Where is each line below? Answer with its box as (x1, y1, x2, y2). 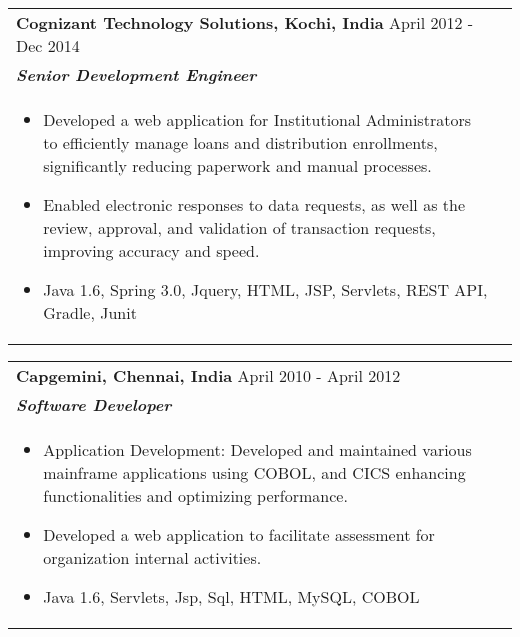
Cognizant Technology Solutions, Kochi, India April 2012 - (16, 11, 474, 34)
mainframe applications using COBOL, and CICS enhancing (43, 461, 466, 484)
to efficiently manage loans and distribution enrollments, (43, 131, 438, 154)
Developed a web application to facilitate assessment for (43, 523, 435, 546)
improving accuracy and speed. (43, 239, 260, 262)
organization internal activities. (43, 546, 262, 569)
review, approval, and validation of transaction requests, (43, 216, 436, 239)
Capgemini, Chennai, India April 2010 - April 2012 (16, 364, 401, 387)
